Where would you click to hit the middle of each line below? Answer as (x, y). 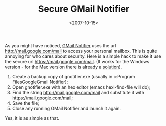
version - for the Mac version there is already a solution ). (64, 67)
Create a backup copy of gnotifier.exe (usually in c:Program (74, 76)
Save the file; (26, 103)
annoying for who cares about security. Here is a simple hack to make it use (83, 56)
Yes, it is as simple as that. (32, 118)
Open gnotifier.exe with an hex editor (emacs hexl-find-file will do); (81, 87)
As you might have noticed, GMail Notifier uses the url (61, 45)
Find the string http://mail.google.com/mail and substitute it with (78, 92)
